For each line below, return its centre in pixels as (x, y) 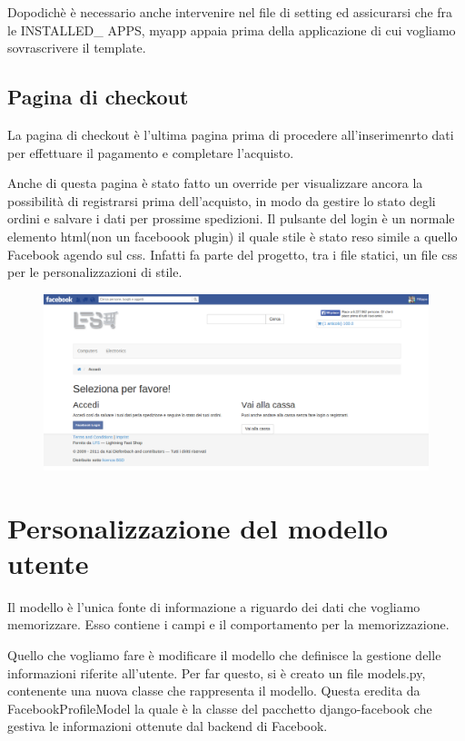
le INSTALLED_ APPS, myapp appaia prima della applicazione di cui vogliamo (232, 30)
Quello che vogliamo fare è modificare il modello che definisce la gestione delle (224, 655)
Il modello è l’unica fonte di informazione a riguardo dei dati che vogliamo (214, 606)
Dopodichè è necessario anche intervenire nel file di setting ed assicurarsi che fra (230, 12)
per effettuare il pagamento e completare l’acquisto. (151, 152)
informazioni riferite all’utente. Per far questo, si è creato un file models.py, (217, 672)
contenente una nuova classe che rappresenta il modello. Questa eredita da (214, 691)
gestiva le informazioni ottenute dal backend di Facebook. (168, 726)
